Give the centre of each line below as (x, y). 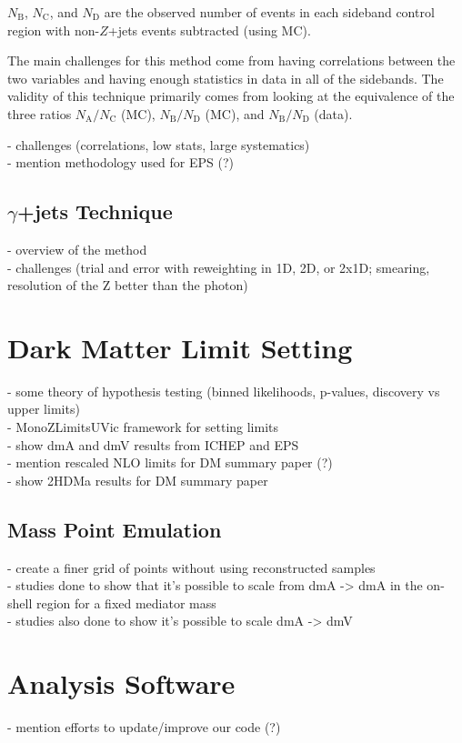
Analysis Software (121, 683)
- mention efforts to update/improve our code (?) (144, 727)
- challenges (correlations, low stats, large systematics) (159, 144)
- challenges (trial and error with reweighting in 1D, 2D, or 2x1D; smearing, (219, 267)
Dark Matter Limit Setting (180, 347)
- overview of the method (77, 249)
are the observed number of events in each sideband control (269, 12)
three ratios (40, 113)
